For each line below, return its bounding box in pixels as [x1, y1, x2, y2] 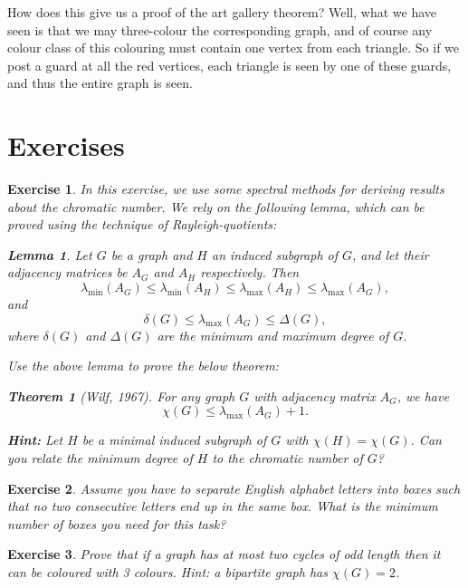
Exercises [7, 127, 125, 164]
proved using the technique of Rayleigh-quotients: [7, 215, 277, 234]
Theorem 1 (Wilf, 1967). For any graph [7, 386, 235, 405]
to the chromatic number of [212, 448, 363, 468]
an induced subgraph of [211, 245, 339, 264]
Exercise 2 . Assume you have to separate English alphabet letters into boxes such [7, 478, 461, 497]
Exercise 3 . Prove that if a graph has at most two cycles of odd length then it [7, 545, 441, 564]
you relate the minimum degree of [7, 448, 193, 468]
